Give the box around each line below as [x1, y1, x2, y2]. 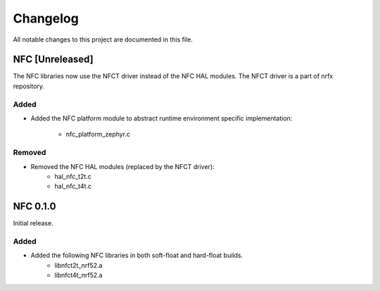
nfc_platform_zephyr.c [65, 130, 130, 139]
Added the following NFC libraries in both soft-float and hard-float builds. [30, 251, 243, 260]
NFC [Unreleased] [13, 54, 94, 66]
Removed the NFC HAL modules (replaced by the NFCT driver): [30, 162, 215, 171]
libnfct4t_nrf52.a [54, 271, 103, 280]
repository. [13, 82, 45, 90]
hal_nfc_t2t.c [54, 172, 91, 180]
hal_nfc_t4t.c [54, 182, 91, 190]
